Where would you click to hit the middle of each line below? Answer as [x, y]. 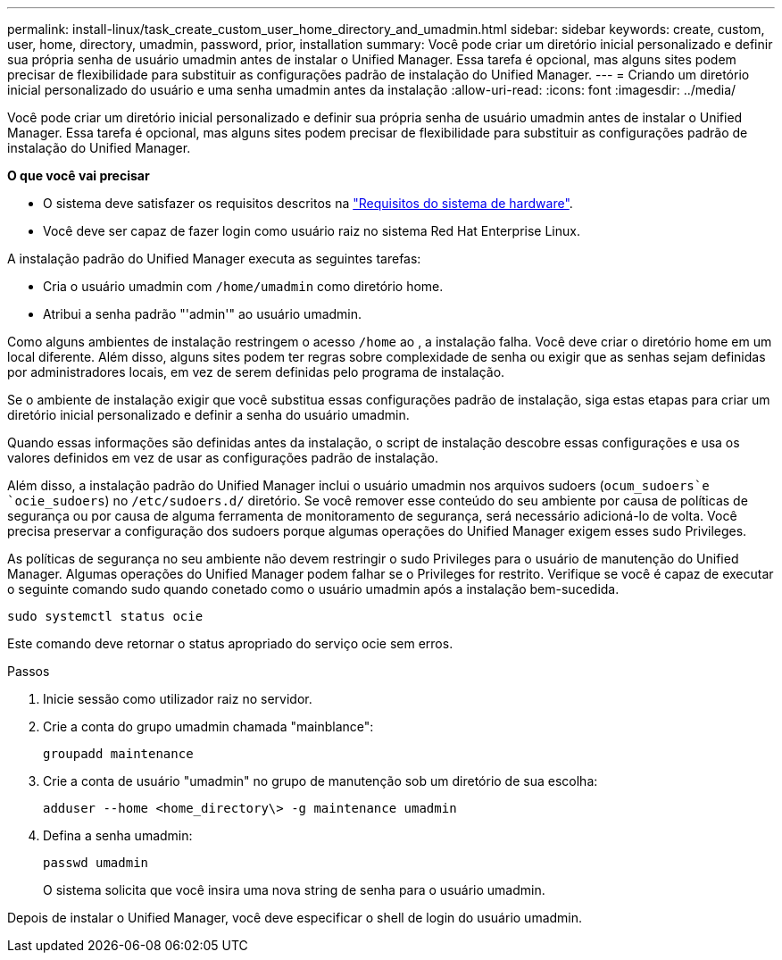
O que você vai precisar [79, 175]
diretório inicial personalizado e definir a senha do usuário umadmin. [208, 415]
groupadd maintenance [118, 754]
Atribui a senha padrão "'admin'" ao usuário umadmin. [203, 314]
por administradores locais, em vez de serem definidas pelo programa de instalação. [256, 372]
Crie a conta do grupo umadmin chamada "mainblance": [208, 726]
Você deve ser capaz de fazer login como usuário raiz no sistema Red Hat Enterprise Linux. [312, 231]
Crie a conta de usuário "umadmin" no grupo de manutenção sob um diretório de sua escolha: [320, 781]
